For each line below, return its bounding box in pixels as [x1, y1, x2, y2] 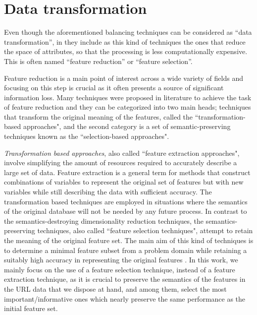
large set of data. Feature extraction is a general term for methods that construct [4, 167, 251, 177]
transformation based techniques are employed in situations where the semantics [4, 196, 248, 206]
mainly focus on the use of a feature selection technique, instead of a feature [4, 264, 235, 274]
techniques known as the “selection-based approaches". [4, 131, 169, 141]
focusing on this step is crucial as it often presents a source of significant [4, 82, 224, 93]
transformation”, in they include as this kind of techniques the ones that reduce [4, 36, 246, 47]
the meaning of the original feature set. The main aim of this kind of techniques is [4, 235, 254, 245]
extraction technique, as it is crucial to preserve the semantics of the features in [4, 274, 246, 284]
